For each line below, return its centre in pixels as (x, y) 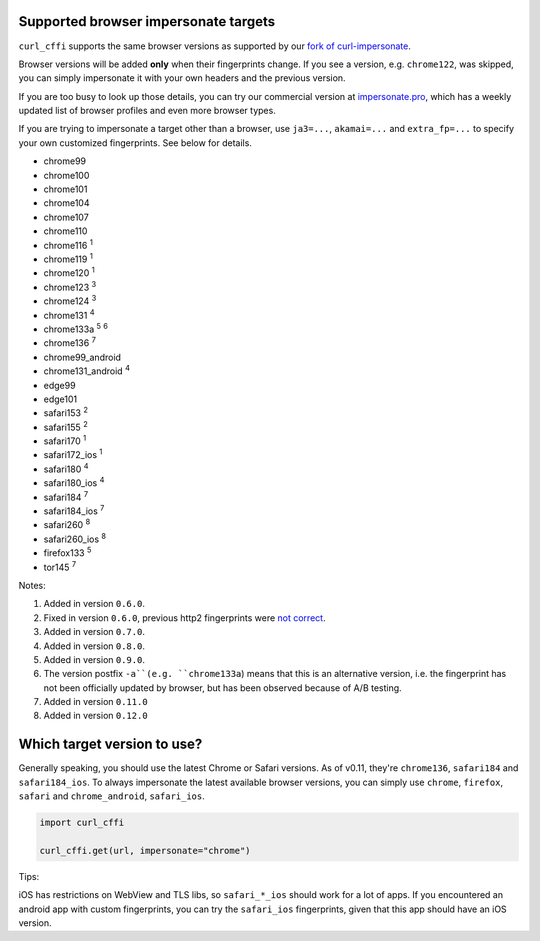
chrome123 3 (70, 286)
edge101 (60, 399)
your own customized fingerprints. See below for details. (135, 142)
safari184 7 (66, 496)
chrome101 (65, 189)
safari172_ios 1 (73, 454)
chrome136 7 (70, 342)
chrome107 (66, 217)
